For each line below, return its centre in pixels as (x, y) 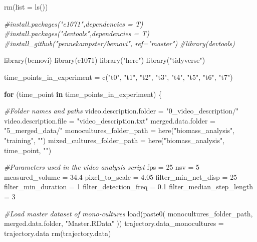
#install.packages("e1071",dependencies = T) (74, 23)
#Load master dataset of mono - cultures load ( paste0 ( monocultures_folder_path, (128, 213)
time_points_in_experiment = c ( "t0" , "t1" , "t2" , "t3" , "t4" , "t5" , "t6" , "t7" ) (118, 77)
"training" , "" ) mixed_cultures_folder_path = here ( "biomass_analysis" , (114, 140)
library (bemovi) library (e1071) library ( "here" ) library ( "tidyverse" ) (105, 60)
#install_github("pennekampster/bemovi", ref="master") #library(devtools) (119, 43)
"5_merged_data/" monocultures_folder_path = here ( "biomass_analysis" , (119, 130)
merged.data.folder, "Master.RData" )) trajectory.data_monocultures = (114, 223)
